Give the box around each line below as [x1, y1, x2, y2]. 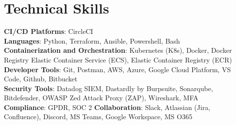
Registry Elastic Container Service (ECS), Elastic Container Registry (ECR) [4, 54, 232, 64]
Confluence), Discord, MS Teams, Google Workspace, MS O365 [4, 111, 192, 122]
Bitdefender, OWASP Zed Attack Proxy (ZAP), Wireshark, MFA [4, 93, 199, 103]
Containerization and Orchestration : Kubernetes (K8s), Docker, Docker [4, 45, 232, 55]
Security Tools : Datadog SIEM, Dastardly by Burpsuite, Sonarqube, [4, 83, 213, 93]
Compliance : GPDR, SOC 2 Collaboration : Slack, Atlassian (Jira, [4, 102, 210, 112]
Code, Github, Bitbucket [4, 74, 78, 84]
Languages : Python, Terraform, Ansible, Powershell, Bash [4, 35, 180, 46]
